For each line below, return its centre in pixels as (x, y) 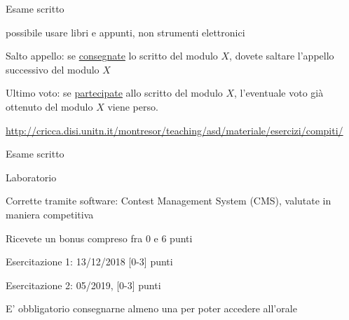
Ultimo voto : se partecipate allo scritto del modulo (114, 93)
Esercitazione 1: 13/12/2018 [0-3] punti (89, 262)
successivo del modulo (53, 69)
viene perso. (133, 106)
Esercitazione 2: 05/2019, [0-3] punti (83, 285)
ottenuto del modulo (49, 106)
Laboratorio (31, 177)
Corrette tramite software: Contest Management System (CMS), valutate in (169, 201)
